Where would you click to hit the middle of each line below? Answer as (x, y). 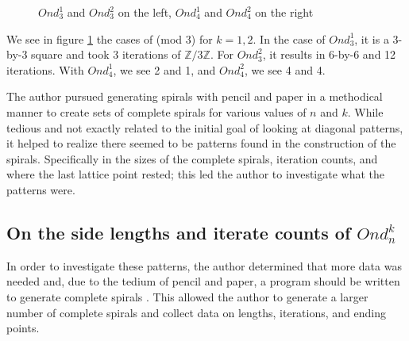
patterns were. (41, 189)
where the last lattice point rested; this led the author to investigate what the (196, 174)
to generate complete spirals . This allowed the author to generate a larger (187, 296)
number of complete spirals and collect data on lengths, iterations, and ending (197, 312)
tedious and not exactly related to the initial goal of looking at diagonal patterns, (205, 127)
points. (23, 328)
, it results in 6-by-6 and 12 (329, 54)
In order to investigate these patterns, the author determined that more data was (204, 265)
